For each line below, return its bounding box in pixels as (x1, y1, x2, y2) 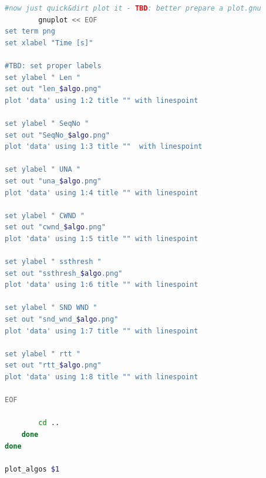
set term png (5, 27, 55, 36)
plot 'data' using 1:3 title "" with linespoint (5, 142, 203, 151)
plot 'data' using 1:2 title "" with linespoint (5, 96, 198, 105)
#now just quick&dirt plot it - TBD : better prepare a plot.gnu (5, 4, 261, 12)
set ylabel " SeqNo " (5, 119, 89, 128)
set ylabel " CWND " (5, 211, 85, 220)
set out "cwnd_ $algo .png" (5, 223, 106, 232)
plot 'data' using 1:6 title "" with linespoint (5, 280, 198, 289)
